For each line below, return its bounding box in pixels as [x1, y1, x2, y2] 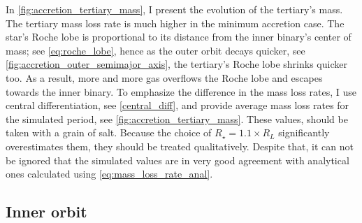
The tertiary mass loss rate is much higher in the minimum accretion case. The [6, 15, 345, 30]
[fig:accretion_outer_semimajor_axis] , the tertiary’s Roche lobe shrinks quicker [6, 57, 347, 71]
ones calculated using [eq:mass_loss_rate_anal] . [6, 166, 213, 181]
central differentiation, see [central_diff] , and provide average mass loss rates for [6, 98, 349, 113]
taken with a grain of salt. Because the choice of [6, 125, 212, 140]
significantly [278, 125, 330, 140]
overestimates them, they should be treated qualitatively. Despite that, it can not [6, 138, 354, 153]
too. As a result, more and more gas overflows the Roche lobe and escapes [6, 70, 323, 85]
